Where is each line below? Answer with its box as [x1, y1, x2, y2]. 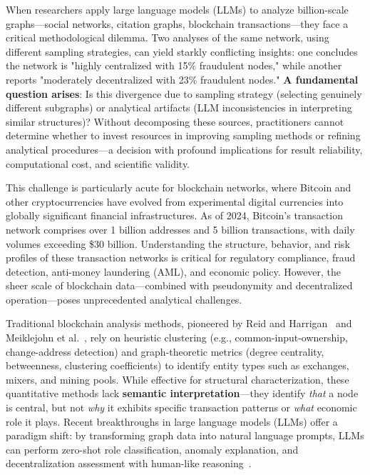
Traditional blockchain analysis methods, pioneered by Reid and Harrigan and [6, 316, 352, 331]
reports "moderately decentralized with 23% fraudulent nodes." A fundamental [6, 71, 359, 86]
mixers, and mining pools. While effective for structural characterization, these [6, 371, 349, 386]
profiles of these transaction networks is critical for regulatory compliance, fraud [6, 250, 356, 265]
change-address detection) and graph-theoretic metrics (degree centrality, [6, 344, 324, 359]
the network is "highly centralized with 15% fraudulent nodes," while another [6, 58, 342, 73]
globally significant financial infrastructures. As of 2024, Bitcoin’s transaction [6, 208, 343, 223]
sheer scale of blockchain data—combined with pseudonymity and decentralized [6, 278, 353, 293]
